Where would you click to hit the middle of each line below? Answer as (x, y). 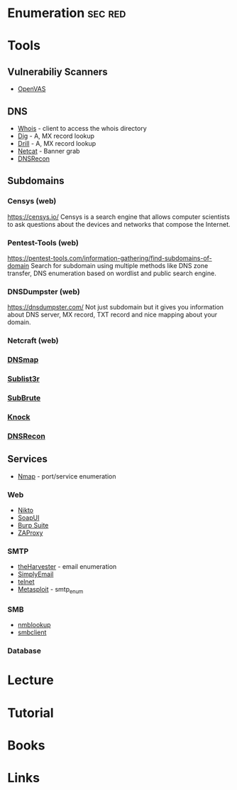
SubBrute (24, 397)
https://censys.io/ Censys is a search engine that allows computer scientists (119, 217)
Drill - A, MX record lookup (57, 143)
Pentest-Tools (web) (43, 242)
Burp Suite (33, 525)
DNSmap (23, 360)
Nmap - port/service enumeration (67, 476)
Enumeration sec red (67, 13)
